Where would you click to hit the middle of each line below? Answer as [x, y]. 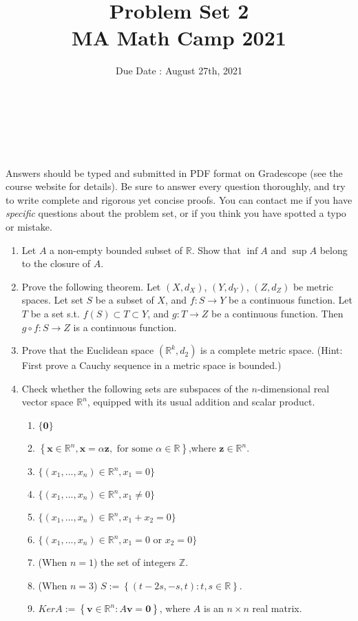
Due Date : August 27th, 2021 [179, 71]
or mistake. [29, 227]
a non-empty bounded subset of [116, 250]
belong [334, 250]
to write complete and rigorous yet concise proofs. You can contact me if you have [179, 199]
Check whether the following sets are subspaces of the [135, 388]
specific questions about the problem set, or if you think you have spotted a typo [176, 213]
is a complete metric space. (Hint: [272, 350]
